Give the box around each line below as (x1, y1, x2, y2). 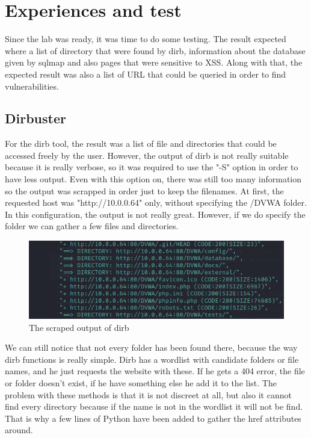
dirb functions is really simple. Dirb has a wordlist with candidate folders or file (5, 353, 299, 365)
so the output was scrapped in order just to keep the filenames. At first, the (5, 184, 284, 197)
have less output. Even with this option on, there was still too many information (5, 173, 302, 185)
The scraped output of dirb (29, 321, 129, 333)
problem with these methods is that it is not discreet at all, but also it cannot (5, 388, 292, 401)
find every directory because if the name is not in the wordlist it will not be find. (5, 400, 303, 413)
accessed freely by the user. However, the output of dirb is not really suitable (5, 149, 289, 161)
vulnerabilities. (5, 79, 59, 92)
